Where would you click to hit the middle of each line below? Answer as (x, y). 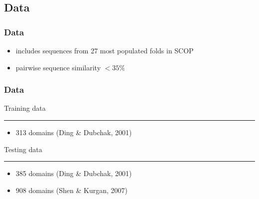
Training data (25, 108)
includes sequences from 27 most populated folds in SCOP (105, 50)
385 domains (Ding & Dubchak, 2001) (74, 173)
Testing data (23, 149)
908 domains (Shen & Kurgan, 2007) (71, 190)
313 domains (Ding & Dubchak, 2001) (74, 132)
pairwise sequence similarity (58, 67)
